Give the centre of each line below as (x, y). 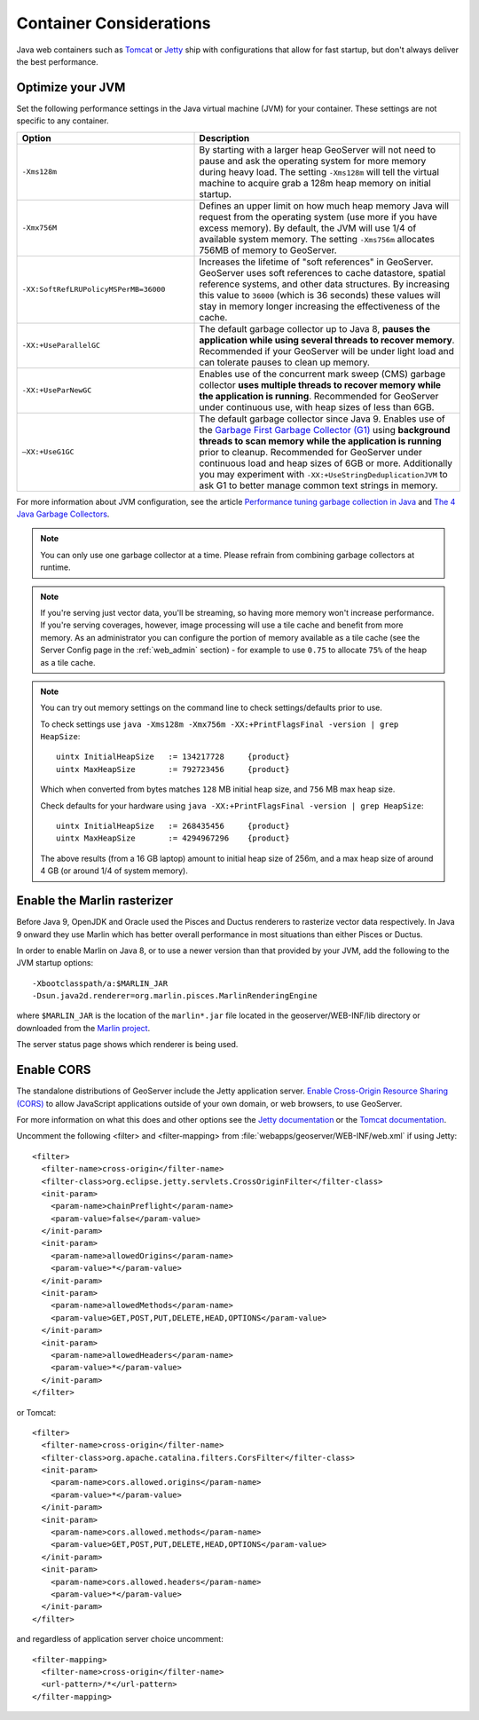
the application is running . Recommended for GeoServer (319, 396)
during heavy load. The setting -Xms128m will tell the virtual (319, 171)
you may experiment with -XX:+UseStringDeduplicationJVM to (323, 474)
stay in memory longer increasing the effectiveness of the (320, 306)
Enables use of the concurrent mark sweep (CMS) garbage (322, 374)
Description (224, 138)
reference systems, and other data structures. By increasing (324, 284)
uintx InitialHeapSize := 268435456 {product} (173, 826)
